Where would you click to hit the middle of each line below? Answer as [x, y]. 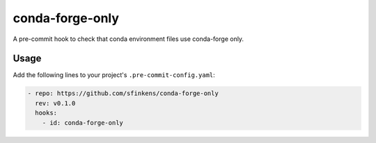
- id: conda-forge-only [83, 123]
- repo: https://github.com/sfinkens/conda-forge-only [123, 93]
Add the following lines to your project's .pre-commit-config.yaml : [114, 75]
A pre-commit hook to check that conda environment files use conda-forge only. [128, 39]
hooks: [46, 113]
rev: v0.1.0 [55, 103]
